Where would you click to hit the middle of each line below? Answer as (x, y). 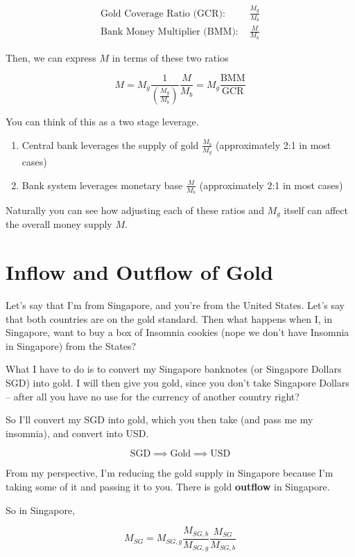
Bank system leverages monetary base (102, 185)
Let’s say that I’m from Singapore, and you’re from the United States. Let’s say (175, 305)
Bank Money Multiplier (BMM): (169, 32)
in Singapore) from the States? (71, 345)
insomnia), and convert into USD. (77, 433)
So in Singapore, (41, 510)
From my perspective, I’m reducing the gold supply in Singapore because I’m (170, 473)
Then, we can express (51, 57)
